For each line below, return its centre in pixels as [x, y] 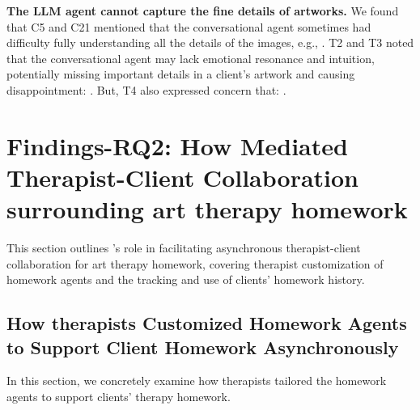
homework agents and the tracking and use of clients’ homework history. [186, 279]
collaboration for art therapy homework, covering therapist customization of [195, 263]
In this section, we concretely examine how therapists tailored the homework [197, 380]
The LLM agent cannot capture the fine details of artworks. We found [203, 11]
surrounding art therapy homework [207, 209]
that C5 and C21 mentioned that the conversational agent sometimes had [189, 26]
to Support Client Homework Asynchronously [203, 347]
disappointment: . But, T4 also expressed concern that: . [146, 89]
